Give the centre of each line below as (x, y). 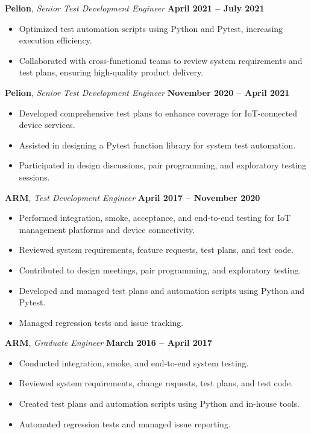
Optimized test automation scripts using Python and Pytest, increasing (151, 28)
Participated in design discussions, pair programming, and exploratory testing (163, 165)
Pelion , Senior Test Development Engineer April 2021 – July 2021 (135, 8)
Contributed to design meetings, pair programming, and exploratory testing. (160, 270)
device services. (47, 125)
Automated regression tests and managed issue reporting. (125, 423)
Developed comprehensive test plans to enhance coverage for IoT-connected (158, 113)
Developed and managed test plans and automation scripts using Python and (162, 290)
